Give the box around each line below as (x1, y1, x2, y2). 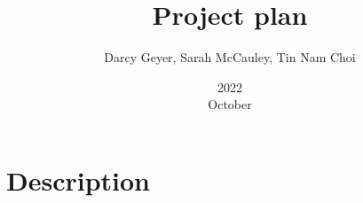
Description (6, 161, 151, 198)
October (208, 95, 252, 113)
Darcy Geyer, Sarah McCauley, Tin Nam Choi (104, 48, 356, 66)
